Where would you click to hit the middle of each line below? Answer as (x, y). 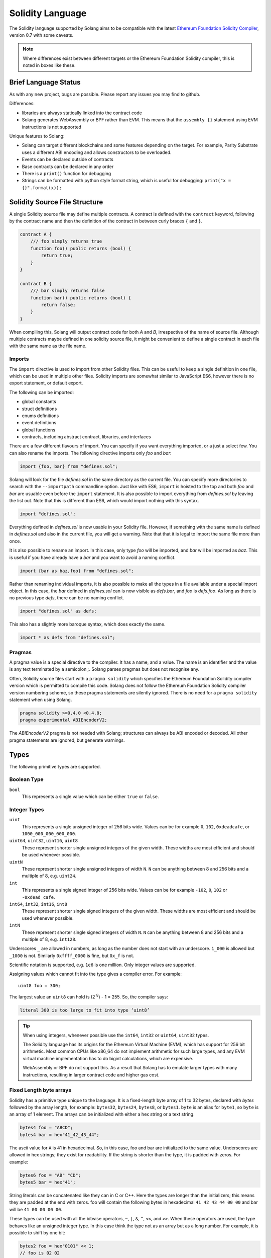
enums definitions (40, 416)
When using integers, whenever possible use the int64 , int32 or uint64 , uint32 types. (116, 1035)
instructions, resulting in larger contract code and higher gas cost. (91, 1075)
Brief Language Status (45, 82)
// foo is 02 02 (40, 1253)
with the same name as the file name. (48, 346)
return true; (57, 256)
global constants (39, 402)
